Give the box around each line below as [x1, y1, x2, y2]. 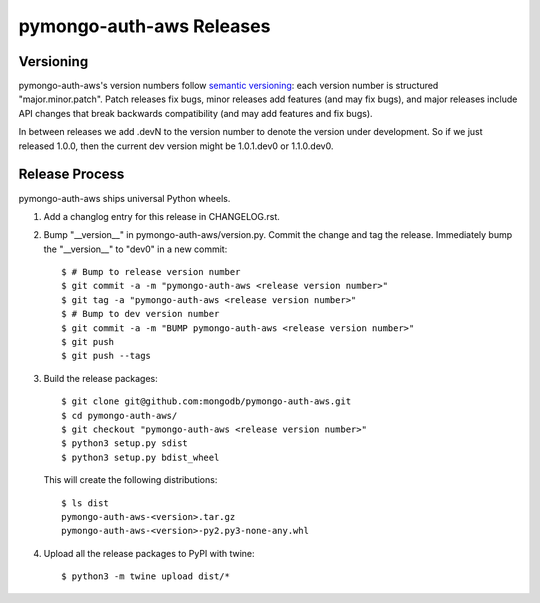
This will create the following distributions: [43, 474, 218, 486]
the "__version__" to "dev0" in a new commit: [43, 243, 228, 255]
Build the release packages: [43, 372, 159, 384]
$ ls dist [61, 497, 109, 509]
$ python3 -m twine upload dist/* [61, 571, 230, 582]
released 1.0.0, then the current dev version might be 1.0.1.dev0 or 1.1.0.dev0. [18, 140, 334, 152]
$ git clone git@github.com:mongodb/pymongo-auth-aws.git [61, 396, 352, 407]
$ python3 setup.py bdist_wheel [61, 451, 220, 463]
